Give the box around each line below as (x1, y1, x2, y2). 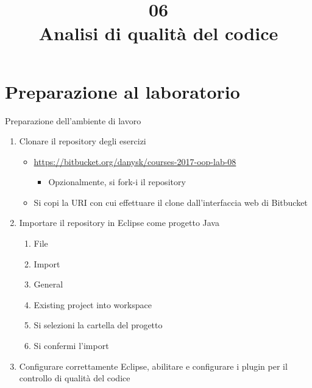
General (34, 278, 63, 291)
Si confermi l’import (34, 339, 109, 352)
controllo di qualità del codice (19, 372, 130, 384)
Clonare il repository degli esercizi (19, 135, 146, 147)
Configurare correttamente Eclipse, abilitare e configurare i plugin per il (19, 359, 288, 372)
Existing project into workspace (34, 298, 152, 311)
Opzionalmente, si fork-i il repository (48, 175, 186, 188)
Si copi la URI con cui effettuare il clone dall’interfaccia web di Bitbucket (34, 196, 308, 208)
